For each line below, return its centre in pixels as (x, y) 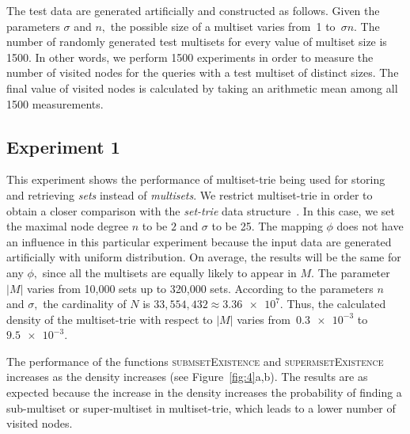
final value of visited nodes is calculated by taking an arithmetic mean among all (202, 88)
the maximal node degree (68, 226)
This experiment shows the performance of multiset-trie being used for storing (196, 179)
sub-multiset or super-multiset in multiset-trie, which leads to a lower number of (201, 407)
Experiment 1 (63, 146)
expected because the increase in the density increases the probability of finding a (204, 392)
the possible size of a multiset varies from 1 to (223, 26)
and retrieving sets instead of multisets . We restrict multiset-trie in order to (190, 194)
